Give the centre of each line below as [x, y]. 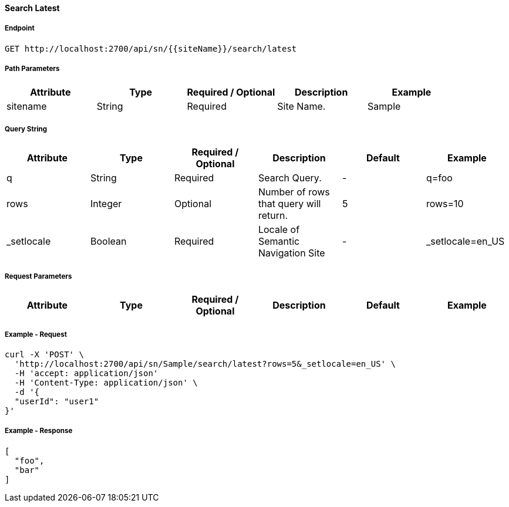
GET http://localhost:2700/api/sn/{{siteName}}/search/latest [151, 48]
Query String [26, 129]
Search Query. [290, 178]
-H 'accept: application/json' [86, 373]
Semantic [279, 241]
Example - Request [36, 334]
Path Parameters [32, 69]
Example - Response [39, 431]
